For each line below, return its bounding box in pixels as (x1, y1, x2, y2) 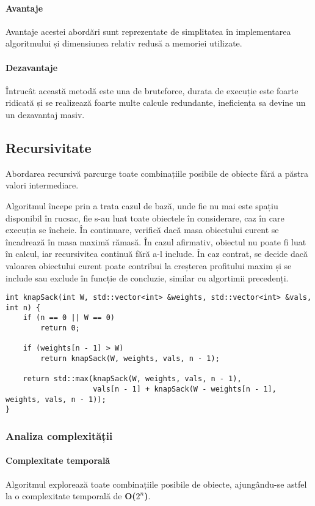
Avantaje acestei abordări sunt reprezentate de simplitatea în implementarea (5, 24, 291, 37)
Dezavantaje (5, 61, 58, 73)
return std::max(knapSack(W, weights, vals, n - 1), (23, 374, 242, 384)
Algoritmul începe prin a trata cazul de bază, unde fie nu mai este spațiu (5, 199, 278, 212)
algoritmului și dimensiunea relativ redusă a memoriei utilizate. (5, 37, 242, 50)
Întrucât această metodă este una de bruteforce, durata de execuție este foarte (5, 84, 299, 97)
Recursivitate (5, 138, 92, 157)
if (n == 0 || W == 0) (23, 313, 115, 322)
